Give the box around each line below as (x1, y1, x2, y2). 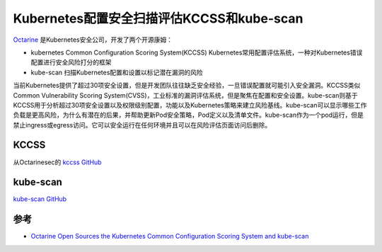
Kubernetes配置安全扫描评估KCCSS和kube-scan (13, 11, 303, 26)
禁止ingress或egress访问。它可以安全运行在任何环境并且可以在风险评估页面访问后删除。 (13, 120, 272, 129)
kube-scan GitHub (13, 195, 67, 203)
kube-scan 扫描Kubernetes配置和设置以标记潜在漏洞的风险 (30, 68, 203, 76)
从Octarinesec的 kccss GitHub (13, 158, 102, 166)
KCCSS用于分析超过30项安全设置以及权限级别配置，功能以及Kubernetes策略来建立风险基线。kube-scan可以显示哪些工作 (13, 101, 367, 109)
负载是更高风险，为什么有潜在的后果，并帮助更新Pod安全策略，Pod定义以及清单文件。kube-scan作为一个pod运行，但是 (13, 110, 364, 120)
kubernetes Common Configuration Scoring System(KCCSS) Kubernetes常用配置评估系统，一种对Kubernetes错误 (30, 48, 363, 57)
